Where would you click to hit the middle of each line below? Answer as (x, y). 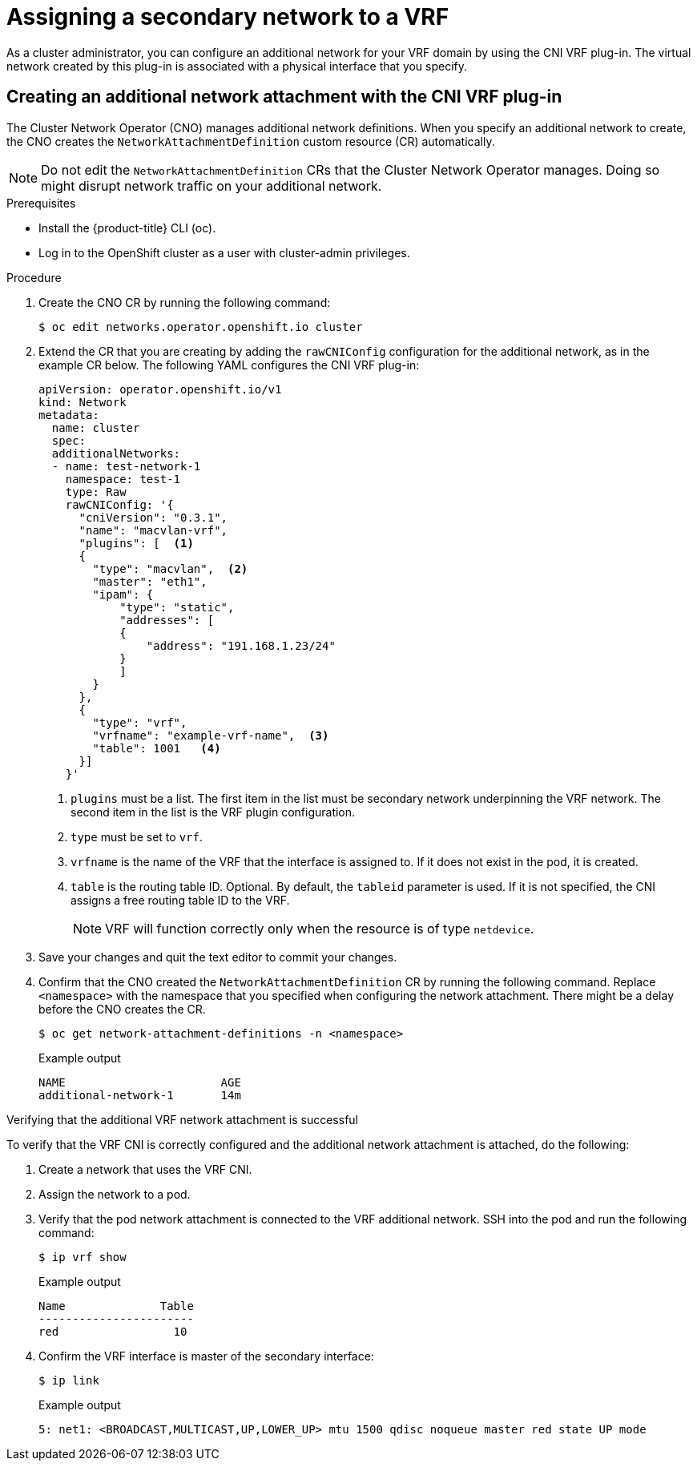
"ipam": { (123, 594)
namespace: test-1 (123, 479)
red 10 (113, 1331)
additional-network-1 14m (140, 1095)
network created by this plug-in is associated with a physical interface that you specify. (237, 66)
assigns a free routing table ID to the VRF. (180, 900)
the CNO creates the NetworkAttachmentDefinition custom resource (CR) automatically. (251, 141)
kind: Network (83, 402)
